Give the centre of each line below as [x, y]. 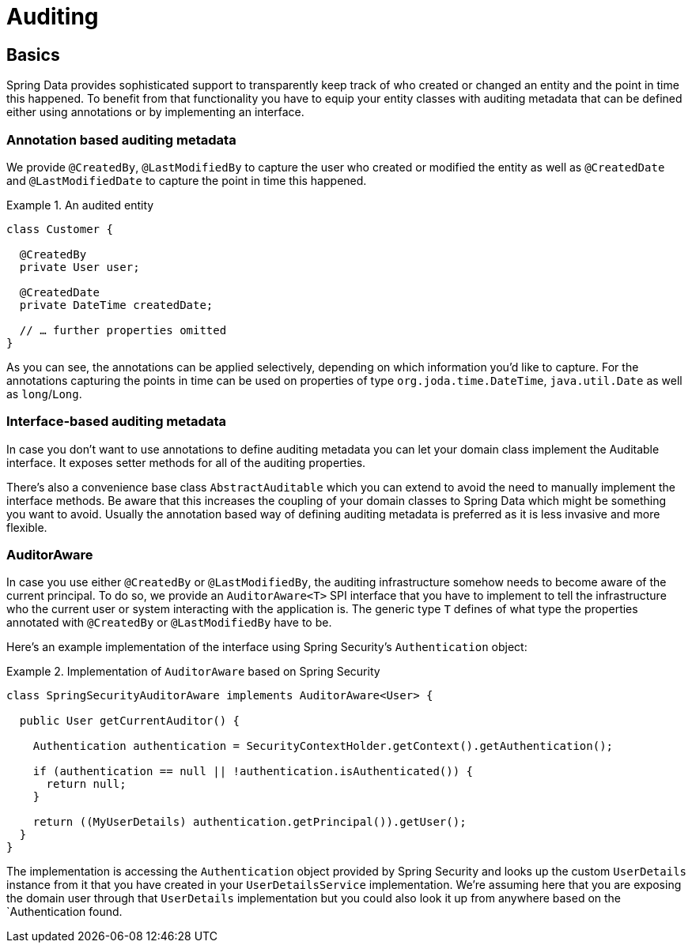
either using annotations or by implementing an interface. [155, 112]
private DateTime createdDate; [116, 305]
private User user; [79, 267]
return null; [86, 784]
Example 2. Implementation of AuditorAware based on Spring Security [193, 672]
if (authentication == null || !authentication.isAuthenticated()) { [253, 772]
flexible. [27, 527]
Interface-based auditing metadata [116, 422]
